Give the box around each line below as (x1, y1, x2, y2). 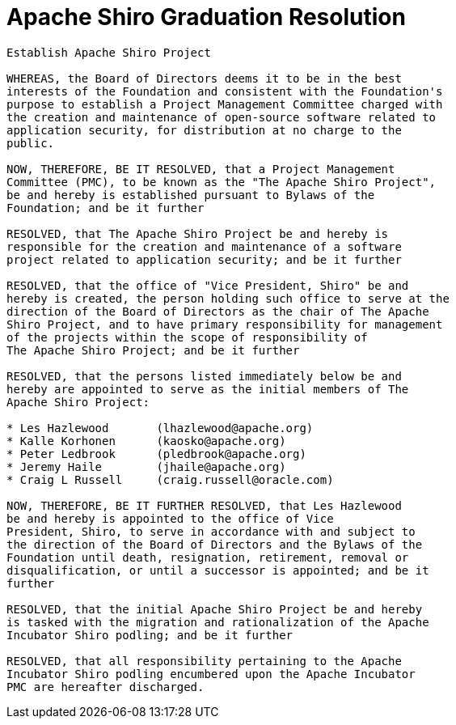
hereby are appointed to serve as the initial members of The (6, 382, 409, 396)
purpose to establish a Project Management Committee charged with (6, 97, 443, 111)
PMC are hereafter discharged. (6, 680, 205, 693)
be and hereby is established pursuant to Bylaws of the (6, 188, 375, 201)
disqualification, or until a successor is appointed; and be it (6, 563, 429, 577)
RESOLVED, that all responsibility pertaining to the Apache (6, 654, 402, 668)
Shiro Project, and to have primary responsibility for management (6, 317, 443, 331)
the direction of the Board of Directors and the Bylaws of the (6, 537, 423, 551)
